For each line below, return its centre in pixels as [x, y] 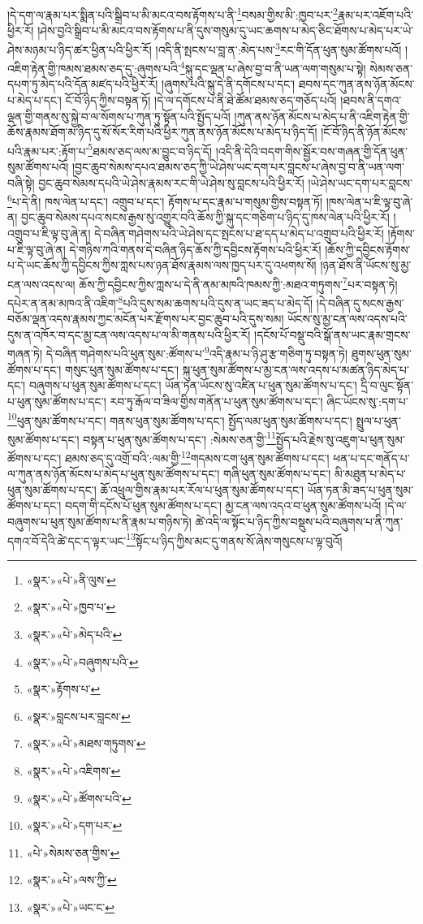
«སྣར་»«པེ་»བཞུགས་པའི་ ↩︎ [82, 661]
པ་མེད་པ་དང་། [35, 99]
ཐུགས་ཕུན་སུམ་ [381, 354]
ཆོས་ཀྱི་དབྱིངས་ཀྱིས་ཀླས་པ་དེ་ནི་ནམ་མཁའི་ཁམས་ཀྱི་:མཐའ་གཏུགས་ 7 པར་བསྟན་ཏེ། [238, 283]
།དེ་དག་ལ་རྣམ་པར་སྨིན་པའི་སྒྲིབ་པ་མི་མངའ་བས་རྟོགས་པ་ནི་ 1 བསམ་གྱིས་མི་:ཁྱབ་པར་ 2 [173, 13]
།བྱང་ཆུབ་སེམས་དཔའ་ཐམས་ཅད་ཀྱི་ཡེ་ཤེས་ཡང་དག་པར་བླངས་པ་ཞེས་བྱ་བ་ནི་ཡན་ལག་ [238, 166]
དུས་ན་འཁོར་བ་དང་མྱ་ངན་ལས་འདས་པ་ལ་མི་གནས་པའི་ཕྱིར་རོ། [129, 334]
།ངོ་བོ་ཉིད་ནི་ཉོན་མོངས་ [365, 132]
